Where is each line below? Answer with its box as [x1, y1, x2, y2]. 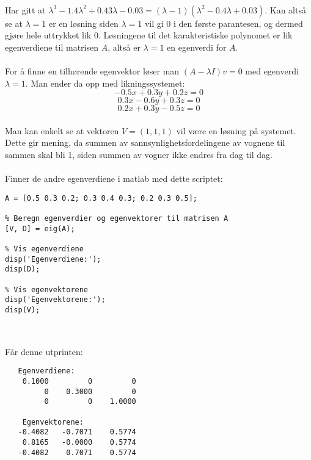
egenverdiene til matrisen [5, 40, 98, 53]
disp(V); [5, 305, 40, 314]
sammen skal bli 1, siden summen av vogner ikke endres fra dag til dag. [5, 148, 273, 160]
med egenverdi [245, 64, 299, 77]
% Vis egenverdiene [5, 245, 84, 253]
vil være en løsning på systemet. [176, 124, 296, 137]
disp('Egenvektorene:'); [5, 295, 106, 304]
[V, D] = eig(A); [5, 224, 75, 233]
